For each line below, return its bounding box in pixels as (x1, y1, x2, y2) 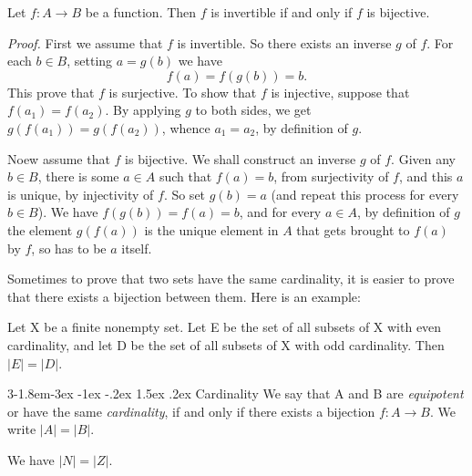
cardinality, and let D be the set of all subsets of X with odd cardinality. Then (7, 335, 445, 354)
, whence (161, 118, 210, 137)
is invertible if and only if (210, 3, 353, 21)
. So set (163, 184, 206, 203)
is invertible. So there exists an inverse (177, 33, 392, 52)
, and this (398, 167, 453, 186)
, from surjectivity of (273, 167, 389, 186)
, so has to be (31, 238, 107, 257)
